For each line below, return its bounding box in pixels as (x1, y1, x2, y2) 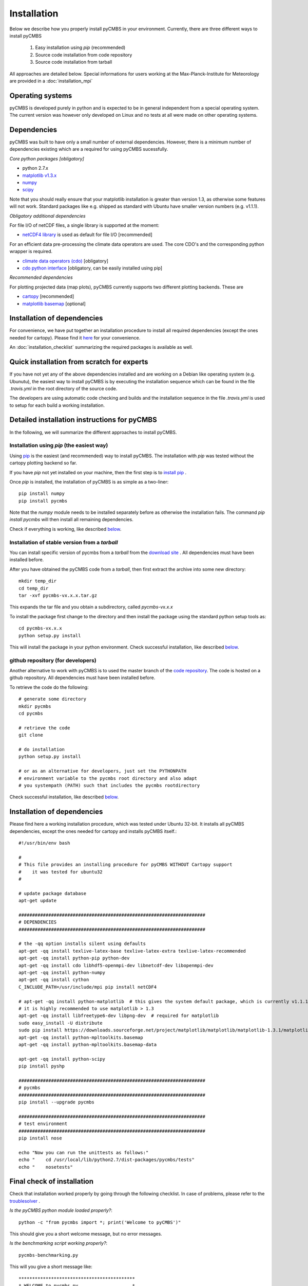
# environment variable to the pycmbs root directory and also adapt (18, 775, 198, 781)
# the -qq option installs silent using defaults (18, 941, 146, 946)
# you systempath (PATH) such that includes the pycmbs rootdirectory (18, 782, 200, 788)
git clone (18, 732, 43, 738)
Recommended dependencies (9, 274, 73, 280)
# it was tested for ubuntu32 (18, 869, 103, 874)
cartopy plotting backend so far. (9, 460, 77, 466)
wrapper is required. (9, 248, 53, 255)
